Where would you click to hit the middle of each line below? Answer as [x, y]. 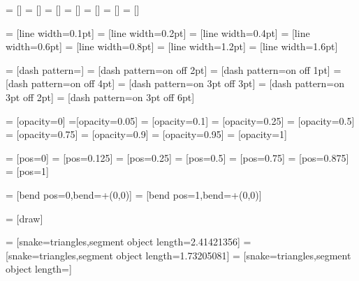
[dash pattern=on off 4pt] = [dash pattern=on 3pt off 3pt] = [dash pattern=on [175, 83]
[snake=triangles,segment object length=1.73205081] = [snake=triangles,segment [178, 255]
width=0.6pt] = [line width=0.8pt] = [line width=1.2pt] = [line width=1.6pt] [172, 46]
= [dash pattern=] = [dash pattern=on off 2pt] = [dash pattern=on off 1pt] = [174, 69]
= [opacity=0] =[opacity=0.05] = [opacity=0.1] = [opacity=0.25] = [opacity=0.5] [180, 120]
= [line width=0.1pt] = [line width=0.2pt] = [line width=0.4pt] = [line [158, 32]
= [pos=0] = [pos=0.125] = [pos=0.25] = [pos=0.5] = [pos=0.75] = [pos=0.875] [177, 157]
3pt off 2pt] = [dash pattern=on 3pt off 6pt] [100, 97]
